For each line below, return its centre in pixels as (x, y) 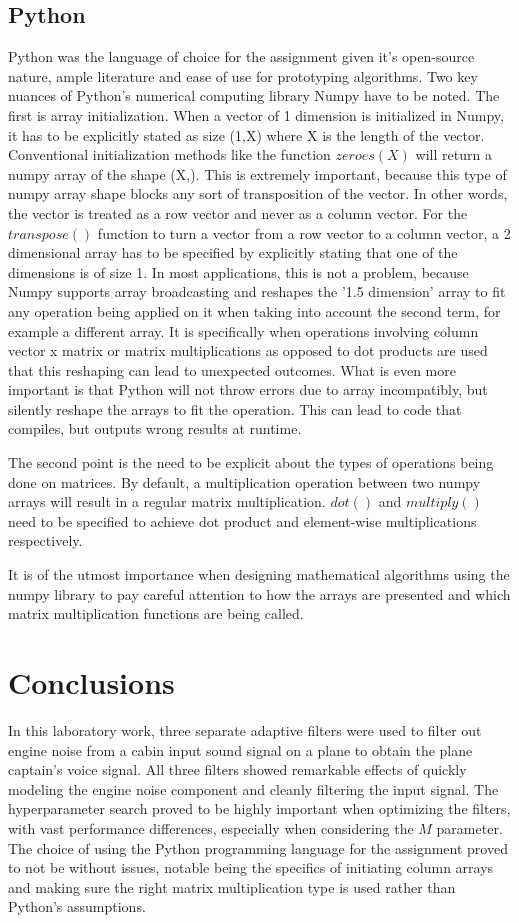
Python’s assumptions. (77, 906)
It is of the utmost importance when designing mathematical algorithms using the (259, 574)
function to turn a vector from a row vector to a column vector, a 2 (304, 232)
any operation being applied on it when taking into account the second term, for (254, 310)
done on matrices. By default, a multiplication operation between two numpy (244, 481)
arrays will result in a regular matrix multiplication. (167, 501)
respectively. (45, 540)
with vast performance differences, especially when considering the (211, 827)
